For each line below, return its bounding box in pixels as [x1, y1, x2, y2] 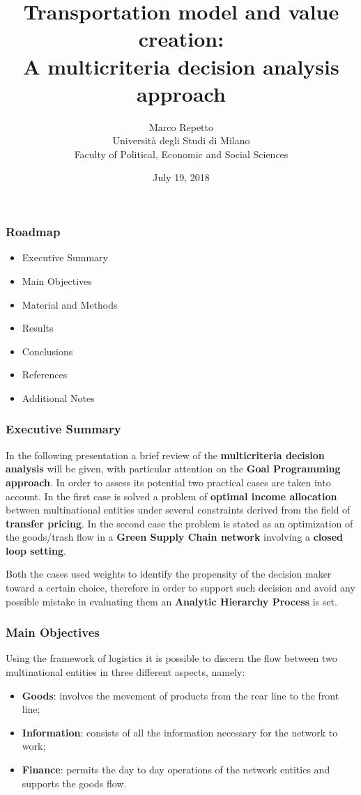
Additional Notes [22, 390, 95, 405]
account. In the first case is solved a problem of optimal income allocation [6, 488, 337, 503]
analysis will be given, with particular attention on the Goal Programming [6, 461, 341, 476]
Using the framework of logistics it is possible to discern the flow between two [6, 651, 337, 665]
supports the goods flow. [22, 775, 127, 790]
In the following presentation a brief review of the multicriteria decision [6, 447, 325, 462]
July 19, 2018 [153, 170, 210, 185]
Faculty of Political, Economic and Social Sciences [74, 146, 289, 161]
